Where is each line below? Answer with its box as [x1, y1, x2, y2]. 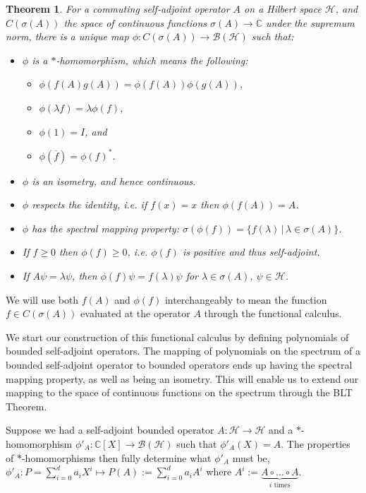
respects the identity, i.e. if [32, 197, 147, 212]
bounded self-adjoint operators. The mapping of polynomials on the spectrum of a [6, 343, 360, 358]
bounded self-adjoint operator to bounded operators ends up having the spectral [6, 357, 353, 372]
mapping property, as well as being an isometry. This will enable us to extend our [6, 371, 359, 386]
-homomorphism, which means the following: [56, 52, 248, 67]
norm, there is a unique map [6, 29, 129, 44]
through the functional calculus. [204, 306, 342, 321]
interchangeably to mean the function [164, 292, 327, 307]
